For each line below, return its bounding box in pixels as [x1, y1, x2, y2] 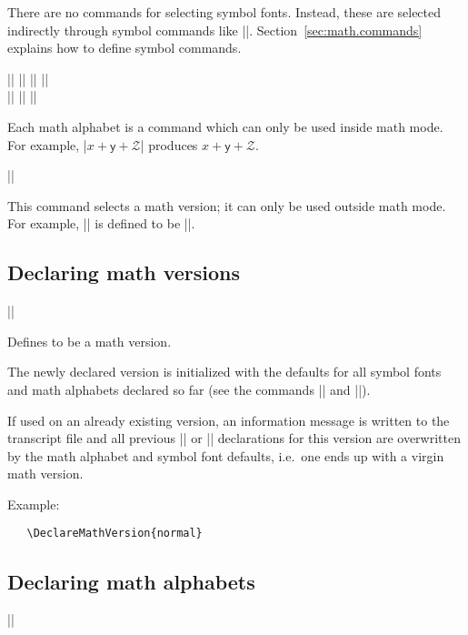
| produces [140, 135, 198, 154]
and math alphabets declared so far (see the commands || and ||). [7, 379, 371, 398]
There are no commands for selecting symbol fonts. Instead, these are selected [7, 3, 442, 21]
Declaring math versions [7, 258, 241, 287]
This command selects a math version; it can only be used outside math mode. [7, 196, 446, 215]
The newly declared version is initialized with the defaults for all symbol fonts [7, 362, 442, 381]
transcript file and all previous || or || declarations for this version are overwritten [7, 428, 461, 448]
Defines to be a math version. [7, 331, 172, 350]
